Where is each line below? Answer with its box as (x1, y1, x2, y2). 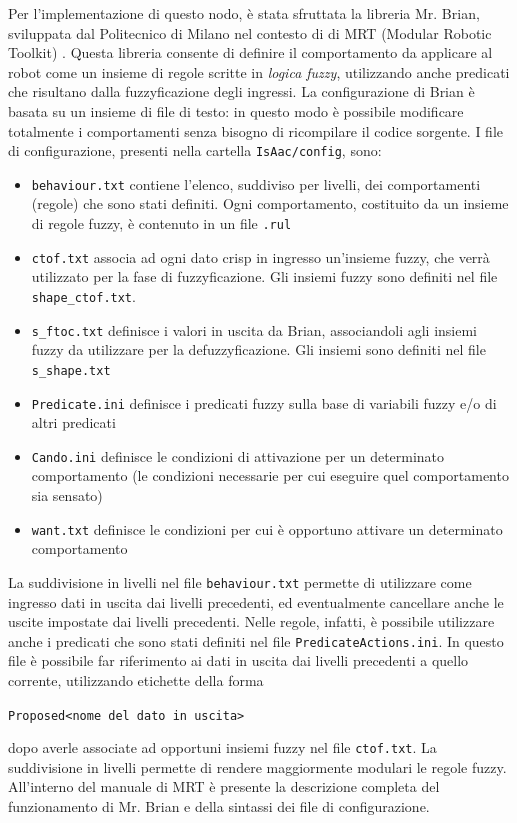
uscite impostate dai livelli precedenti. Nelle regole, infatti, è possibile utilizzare (8, 611, 495, 632)
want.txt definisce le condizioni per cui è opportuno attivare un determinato (31, 518, 503, 539)
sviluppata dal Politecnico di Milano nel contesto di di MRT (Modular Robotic (8, 22, 492, 43)
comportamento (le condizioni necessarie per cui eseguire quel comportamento (31, 465, 509, 486)
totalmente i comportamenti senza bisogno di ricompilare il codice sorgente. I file (8, 120, 504, 141)
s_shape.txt (31, 363, 111, 378)
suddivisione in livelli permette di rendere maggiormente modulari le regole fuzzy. (8, 756, 507, 777)
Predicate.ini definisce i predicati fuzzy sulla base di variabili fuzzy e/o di (31, 392, 497, 413)
